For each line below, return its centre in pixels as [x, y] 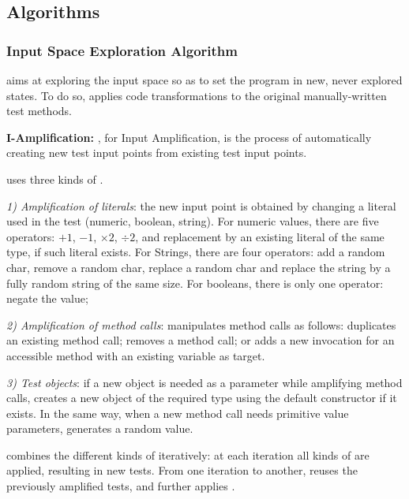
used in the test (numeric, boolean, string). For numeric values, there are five [193, 221]
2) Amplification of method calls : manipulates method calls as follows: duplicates [201, 324]
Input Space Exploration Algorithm [122, 50]
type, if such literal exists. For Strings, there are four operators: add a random [196, 252]
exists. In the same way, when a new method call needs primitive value [178, 413]
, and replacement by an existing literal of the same [260, 236]
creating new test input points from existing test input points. [157, 153]
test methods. [39, 111]
